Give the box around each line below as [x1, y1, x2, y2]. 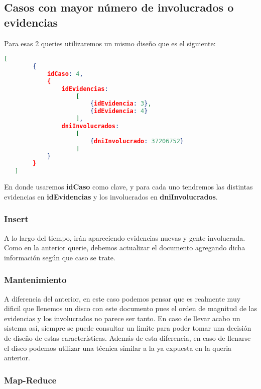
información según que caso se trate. [4, 252, 115, 262]
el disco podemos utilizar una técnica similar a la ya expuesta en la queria [4, 342, 232, 353]
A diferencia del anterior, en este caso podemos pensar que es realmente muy [4, 293, 241, 304]
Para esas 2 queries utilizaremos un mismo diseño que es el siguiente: [4, 38, 216, 48]
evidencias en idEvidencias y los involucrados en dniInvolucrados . [4, 191, 218, 202]
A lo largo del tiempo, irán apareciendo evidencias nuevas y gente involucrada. [4, 232, 245, 243]
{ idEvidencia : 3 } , [90, 100, 152, 108]
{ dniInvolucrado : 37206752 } [90, 137, 184, 145]
